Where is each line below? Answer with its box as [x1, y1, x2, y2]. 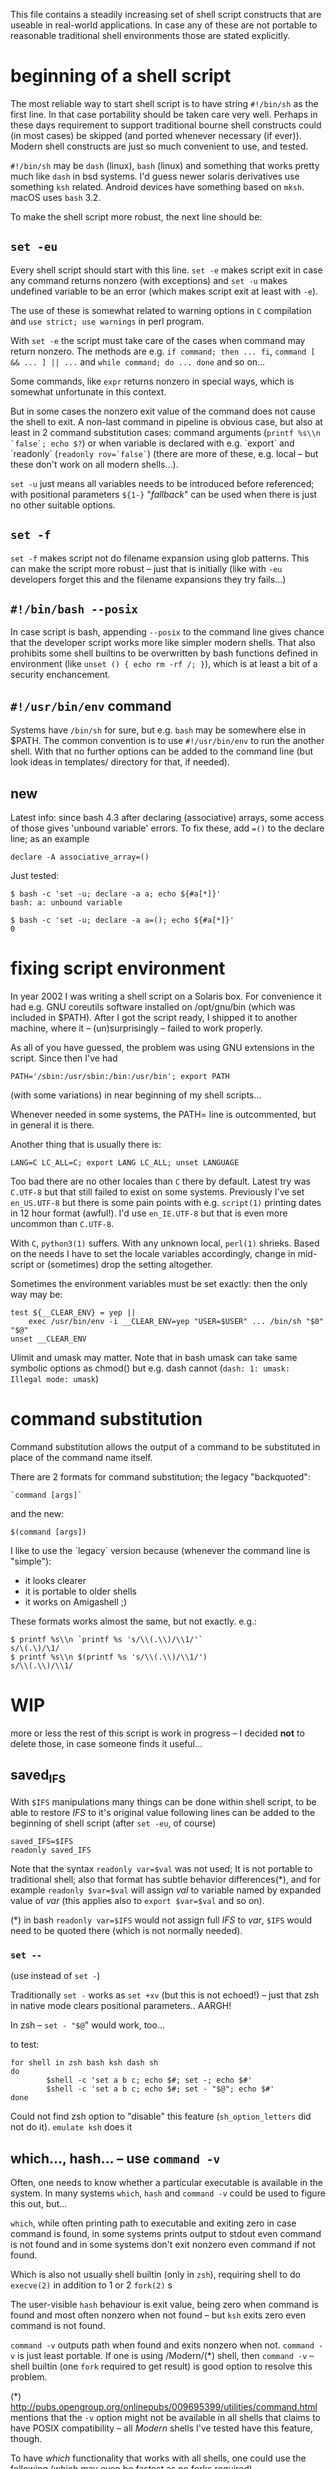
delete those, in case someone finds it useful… [10, 1737, 203, 1749]
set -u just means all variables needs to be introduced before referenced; [10, 477, 315, 489]
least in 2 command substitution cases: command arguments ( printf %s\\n [10, 426, 321, 438]
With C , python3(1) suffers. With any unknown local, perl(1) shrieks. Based [10, 1237, 320, 1249]
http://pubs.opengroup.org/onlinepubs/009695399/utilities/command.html [10, 2400, 318, 2413]
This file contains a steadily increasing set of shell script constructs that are [10, 9, 322, 20]
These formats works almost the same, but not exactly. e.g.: [10, 1615, 258, 1627]
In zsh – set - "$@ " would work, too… [10, 2019, 165, 2031]
